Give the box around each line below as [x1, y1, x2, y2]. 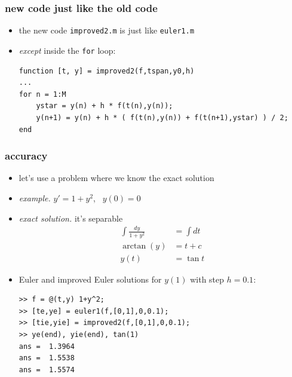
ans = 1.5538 [19, 354, 75, 363]
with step [190, 272, 225, 285]
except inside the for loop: [19, 44, 116, 56]
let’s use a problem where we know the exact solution [19, 171, 214, 184]
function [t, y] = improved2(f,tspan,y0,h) [19, 66, 195, 75]
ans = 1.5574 [19, 365, 75, 374]
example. [19, 191, 51, 204]
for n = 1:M [19, 90, 66, 99]
